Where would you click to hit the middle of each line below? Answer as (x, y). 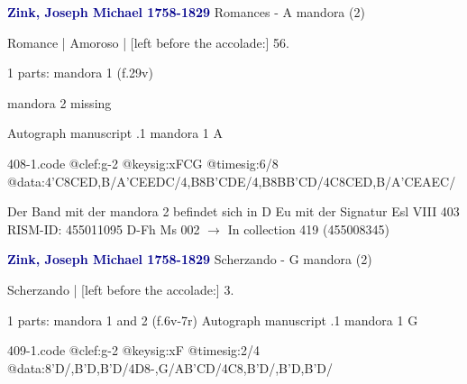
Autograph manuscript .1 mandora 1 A (115, 133)
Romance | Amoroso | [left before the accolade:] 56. (148, 42)
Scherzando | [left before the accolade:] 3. (121, 289)
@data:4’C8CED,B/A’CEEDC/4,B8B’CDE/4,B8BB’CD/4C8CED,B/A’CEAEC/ (232, 181)
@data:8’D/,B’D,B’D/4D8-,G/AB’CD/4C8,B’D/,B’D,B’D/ (170, 367)
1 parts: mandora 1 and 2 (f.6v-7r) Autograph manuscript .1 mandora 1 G (213, 320)
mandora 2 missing (60, 102)
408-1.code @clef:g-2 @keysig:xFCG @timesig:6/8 (143, 163)
